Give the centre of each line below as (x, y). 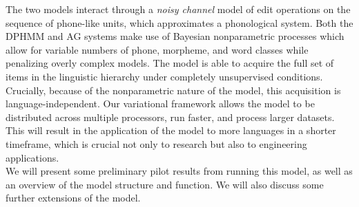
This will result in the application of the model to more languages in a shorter (171, 130)
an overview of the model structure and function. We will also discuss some (165, 184)
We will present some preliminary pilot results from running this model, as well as (179, 171)
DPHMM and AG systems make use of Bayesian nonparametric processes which (175, 36)
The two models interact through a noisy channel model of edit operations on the (178, 9)
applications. (32, 157)
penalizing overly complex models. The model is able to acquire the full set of (170, 63)
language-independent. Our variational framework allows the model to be (160, 103)
